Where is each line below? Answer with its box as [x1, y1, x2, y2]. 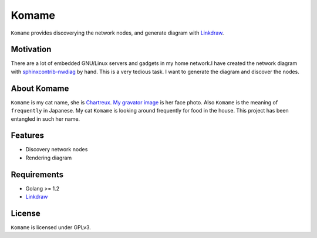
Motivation [11, 45, 52, 55]
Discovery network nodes [25, 146, 88, 153]
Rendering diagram [25, 154, 72, 161]
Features [11, 131, 44, 141]
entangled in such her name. [11, 115, 80, 123]
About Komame [11, 83, 69, 93]
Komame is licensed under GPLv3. [11, 224, 91, 231]
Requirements [11, 169, 64, 179]
